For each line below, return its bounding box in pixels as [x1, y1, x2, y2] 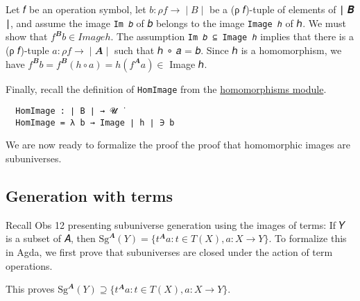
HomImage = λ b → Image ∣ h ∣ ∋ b [15, 117, 175, 128]
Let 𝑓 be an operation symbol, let [6, 2, 146, 16]
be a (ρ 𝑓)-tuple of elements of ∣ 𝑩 [209, 2, 354, 16]
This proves [6, 282, 55, 296]
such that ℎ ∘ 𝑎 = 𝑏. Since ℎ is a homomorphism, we [114, 42, 342, 57]
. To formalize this [268, 231, 347, 246]
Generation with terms [6, 185, 173, 207]
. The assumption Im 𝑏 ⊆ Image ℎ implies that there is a [110, 29, 354, 44]
